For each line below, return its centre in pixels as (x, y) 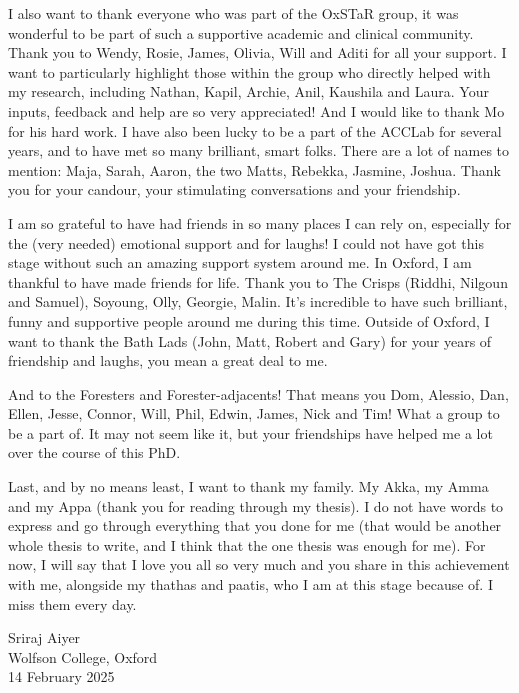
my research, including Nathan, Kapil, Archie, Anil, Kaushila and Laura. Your (248, 91)
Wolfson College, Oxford (83, 656)
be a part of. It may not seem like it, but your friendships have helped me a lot (250, 432)
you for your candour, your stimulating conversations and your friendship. (234, 189)
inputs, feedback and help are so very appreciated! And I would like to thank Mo (256, 110)
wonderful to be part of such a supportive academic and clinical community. (241, 32)
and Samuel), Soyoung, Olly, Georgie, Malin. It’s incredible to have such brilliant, (258, 301)
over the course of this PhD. (94, 452)
